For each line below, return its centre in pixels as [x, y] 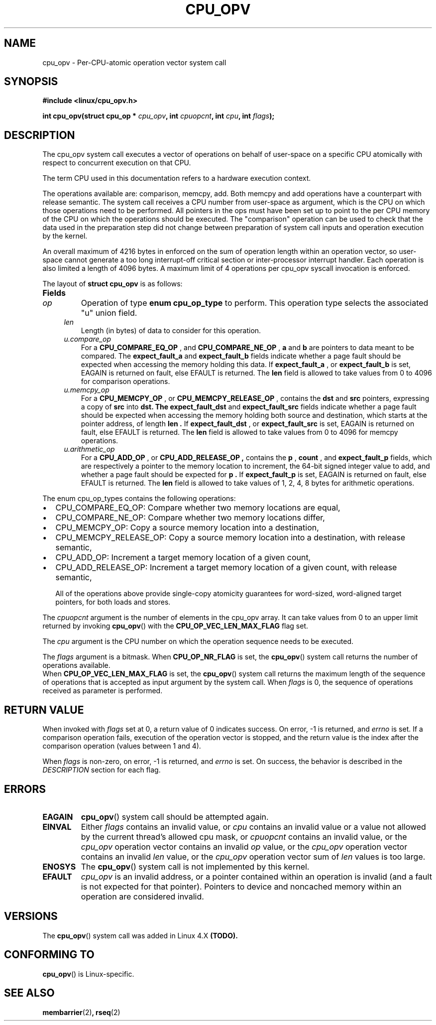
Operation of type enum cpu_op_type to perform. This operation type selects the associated [255, 303]
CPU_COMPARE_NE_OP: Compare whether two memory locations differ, [190, 518]
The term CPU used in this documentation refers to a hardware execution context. [177, 178]
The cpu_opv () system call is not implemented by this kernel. [195, 866]
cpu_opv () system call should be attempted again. [175, 817]
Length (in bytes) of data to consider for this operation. [171, 331]
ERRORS [25, 789]
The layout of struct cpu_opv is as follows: [112, 284]
